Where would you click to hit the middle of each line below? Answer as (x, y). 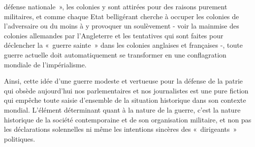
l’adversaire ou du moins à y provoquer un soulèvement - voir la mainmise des (122, 26)
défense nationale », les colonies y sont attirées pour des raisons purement (116, 6)
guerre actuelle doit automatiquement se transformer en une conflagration (115, 54)
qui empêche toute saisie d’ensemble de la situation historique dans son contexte (125, 100)
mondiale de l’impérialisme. (45, 64)
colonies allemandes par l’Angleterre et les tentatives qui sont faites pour (114, 35)
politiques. (20, 138)
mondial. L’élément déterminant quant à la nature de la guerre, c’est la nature (122, 109)
